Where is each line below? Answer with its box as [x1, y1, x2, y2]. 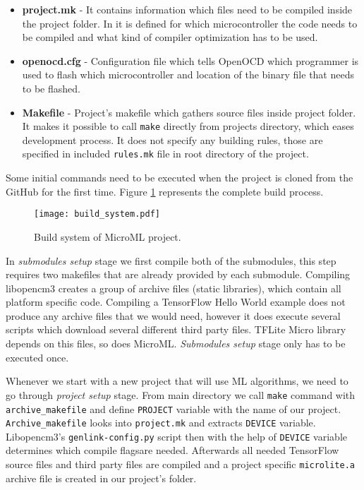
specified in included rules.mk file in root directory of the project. [22, 146, 309, 161]
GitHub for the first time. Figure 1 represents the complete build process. [6, 184, 324, 198]
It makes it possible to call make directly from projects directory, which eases [22, 119, 354, 133]
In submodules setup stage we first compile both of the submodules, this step [6, 253, 336, 268]
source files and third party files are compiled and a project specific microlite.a [6, 457, 355, 472]
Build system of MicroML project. [34, 229, 181, 244]
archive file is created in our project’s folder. [6, 470, 197, 485]
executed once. [6, 349, 69, 364]
